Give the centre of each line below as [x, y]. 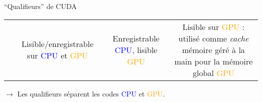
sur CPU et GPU [57, 55]
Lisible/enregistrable [57, 44]
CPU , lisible [136, 49]
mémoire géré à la [214, 49]
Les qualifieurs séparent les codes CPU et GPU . [91, 93]
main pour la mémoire [214, 61]
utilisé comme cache [214, 38]
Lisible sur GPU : [214, 26]
